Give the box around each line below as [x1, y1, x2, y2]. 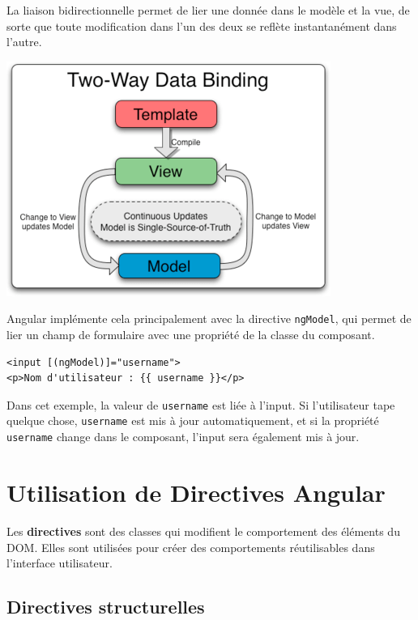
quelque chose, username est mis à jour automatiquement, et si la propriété [6, 412, 379, 429]
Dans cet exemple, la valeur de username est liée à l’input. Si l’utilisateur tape [6, 396, 395, 413]
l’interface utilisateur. [6, 554, 113, 571]
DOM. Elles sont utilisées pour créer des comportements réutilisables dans [6, 538, 375, 555]
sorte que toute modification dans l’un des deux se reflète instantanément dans [6, 17, 397, 34]
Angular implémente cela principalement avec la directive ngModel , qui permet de [6, 310, 412, 327]
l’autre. [6, 33, 42, 50]
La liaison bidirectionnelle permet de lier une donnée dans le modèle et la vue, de [6, 2, 410, 18]
